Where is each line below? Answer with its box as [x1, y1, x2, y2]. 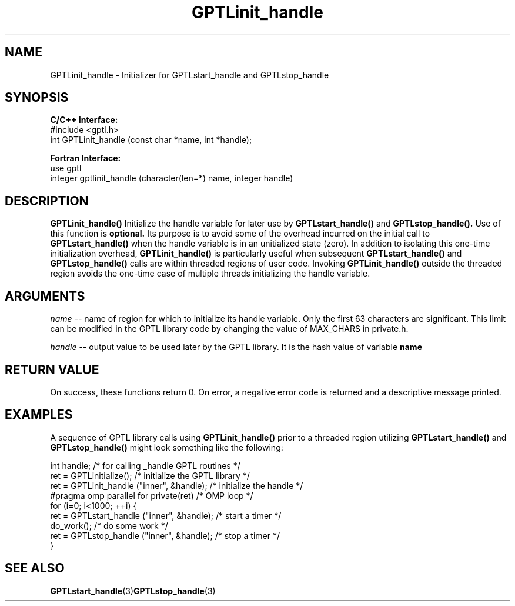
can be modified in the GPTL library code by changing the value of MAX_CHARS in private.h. [50, 324, 409, 334]
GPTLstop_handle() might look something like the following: [50, 442, 283, 452]
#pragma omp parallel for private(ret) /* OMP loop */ [50, 490, 253, 501]
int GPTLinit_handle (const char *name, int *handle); [50, 135, 252, 145]
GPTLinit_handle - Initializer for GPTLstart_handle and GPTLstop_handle [50, 69, 329, 80]
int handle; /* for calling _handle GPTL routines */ [50, 460, 240, 471]
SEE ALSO [5, 561, 65, 576]
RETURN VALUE [5, 362, 99, 377]
